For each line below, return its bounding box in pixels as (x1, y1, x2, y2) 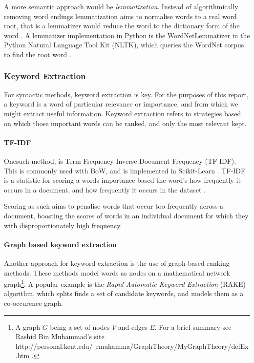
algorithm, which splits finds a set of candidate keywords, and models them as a (4, 288, 244, 299)
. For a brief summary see (154, 321, 232, 332)
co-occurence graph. (4, 298, 63, 308)
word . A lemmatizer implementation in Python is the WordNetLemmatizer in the (4, 30, 250, 40)
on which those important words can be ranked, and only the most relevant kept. (4, 118, 247, 128)
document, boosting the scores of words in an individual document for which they (4, 210, 249, 220)
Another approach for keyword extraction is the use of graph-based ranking (4, 257, 230, 268)
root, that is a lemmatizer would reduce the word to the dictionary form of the (4, 21, 240, 31)
